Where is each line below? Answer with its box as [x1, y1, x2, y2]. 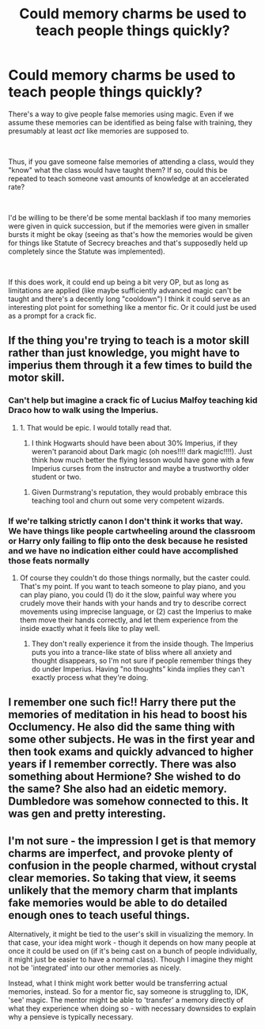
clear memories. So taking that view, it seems [8, 871, 237, 885]
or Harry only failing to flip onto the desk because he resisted [8, 535, 248, 546]
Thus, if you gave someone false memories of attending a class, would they [8, 156, 255, 166]
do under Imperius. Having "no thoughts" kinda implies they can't [31, 664, 245, 674]
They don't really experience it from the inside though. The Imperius [31, 639, 254, 648]
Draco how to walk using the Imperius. [8, 405, 159, 416]
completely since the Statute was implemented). [8, 247, 166, 256]
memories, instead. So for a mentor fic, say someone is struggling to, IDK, [8, 987, 249, 996]
